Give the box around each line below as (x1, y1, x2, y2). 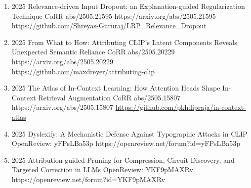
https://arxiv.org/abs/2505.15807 (11, 102, 114, 112)
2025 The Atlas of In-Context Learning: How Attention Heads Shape (11, 83, 220, 93)
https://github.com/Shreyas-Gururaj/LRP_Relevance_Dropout (11, 20, 207, 31)
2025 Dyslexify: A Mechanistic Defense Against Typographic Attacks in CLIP (11, 128, 248, 139)
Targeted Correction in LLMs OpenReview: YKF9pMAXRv (11, 164, 193, 175)
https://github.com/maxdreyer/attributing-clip (11, 66, 155, 76)
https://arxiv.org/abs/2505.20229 (11, 56, 114, 66)
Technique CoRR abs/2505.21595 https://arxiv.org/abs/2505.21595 (11, 10, 216, 21)
